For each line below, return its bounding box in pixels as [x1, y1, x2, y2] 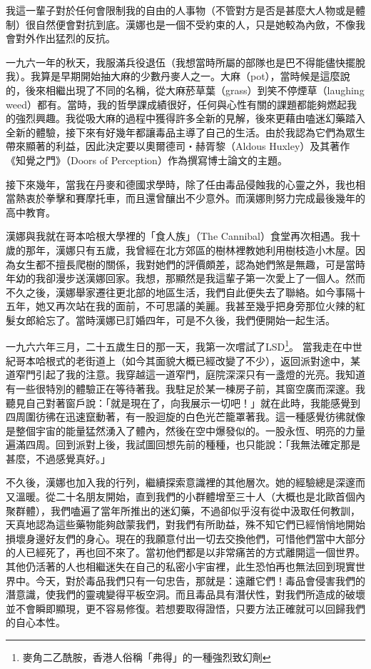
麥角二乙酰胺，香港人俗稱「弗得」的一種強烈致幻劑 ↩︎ [22, 650, 271, 664]
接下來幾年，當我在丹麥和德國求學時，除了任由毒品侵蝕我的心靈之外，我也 [6, 176, 355, 191]
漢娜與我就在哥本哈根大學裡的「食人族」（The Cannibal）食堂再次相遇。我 [6, 228, 351, 243]
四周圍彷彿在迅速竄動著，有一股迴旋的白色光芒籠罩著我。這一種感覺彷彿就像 [6, 409, 365, 424]
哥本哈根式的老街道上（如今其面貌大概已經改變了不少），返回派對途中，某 [15, 353, 360, 368]
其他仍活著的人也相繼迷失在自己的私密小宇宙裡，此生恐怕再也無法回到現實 [6, 559, 355, 574]
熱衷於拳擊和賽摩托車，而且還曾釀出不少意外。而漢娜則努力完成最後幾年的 [15, 191, 365, 206]
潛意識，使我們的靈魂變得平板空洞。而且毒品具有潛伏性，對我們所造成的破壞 [6, 587, 365, 602]
